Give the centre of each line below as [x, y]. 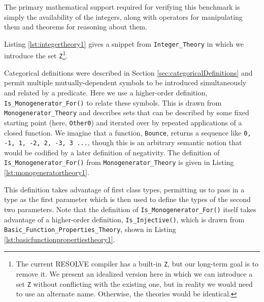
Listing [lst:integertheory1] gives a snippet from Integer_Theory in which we [124, 43]
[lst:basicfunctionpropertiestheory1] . [60, 239]
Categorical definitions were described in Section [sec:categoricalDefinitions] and [128, 72]
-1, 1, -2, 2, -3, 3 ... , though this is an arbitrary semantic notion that [123, 142]
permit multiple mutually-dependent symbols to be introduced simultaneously [125, 82]
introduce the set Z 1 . [36, 55]
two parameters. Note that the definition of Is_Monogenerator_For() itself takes [130, 209]
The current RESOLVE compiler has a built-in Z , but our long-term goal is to [137, 264]
